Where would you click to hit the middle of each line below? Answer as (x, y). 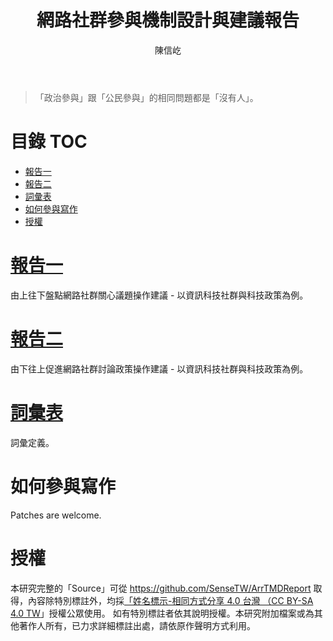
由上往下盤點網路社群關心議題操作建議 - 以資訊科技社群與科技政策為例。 (159, 295)
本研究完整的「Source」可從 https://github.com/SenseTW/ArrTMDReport (161, 588)
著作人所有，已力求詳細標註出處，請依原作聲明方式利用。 (137, 625)
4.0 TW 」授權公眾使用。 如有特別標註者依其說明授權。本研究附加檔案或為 (162, 613)
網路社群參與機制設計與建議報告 (168, 20)
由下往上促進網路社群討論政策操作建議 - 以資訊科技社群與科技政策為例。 (159, 368)
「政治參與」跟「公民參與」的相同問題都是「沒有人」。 (146, 97)
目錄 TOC (49, 142)
